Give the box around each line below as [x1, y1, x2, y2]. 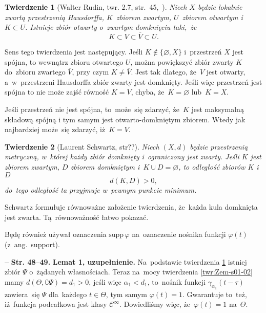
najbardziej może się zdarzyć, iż [5, 124, 106, 135]
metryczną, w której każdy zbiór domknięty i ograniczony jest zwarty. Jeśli [5, 151, 239, 162]
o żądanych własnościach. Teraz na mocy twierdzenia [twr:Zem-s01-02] [29, 266, 253, 277]
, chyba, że [131, 86, 165, 97]
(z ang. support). [5, 238, 60, 249]
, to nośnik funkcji [147, 276, 206, 287]
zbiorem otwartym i [182, 11, 243, 22]
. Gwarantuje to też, [182, 288, 247, 299]
